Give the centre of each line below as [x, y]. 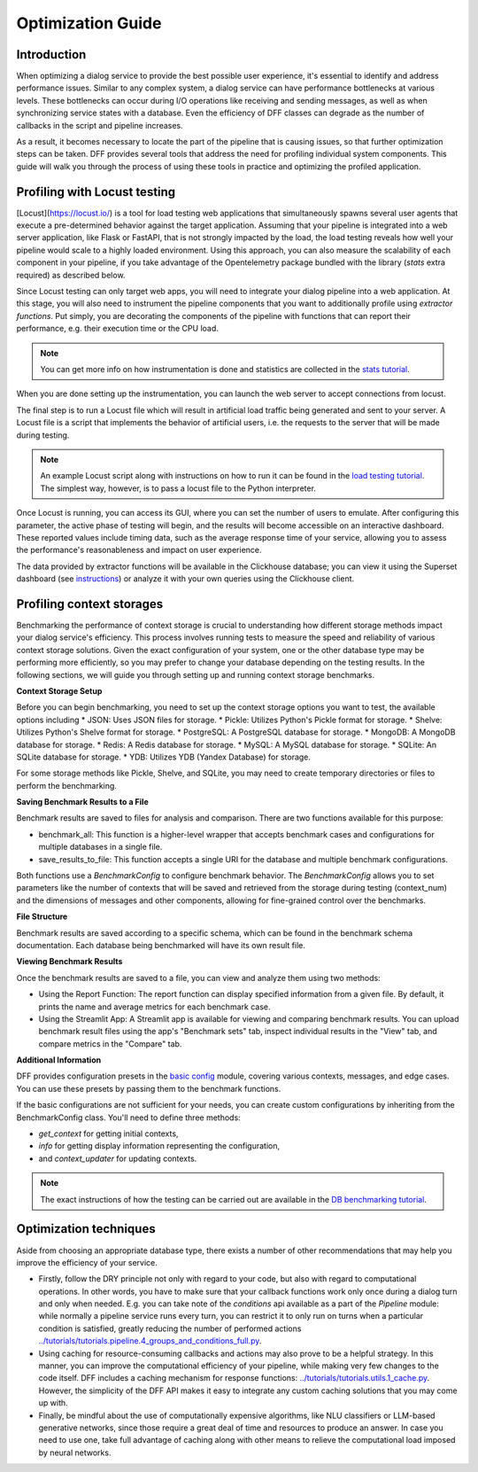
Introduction [51, 55]
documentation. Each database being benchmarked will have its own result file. [161, 945]
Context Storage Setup [59, 690]
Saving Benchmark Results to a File [83, 802]
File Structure [42, 916]
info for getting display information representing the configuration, [159, 1146]
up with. [53, 1403]
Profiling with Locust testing [96, 192]
